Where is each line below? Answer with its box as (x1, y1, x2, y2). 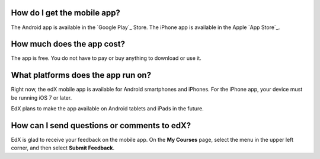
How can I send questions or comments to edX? (11, 120, 191, 131)
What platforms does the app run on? (11, 70, 151, 80)
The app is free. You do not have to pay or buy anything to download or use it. (11, 55, 201, 62)
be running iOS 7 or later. (11, 94, 72, 101)
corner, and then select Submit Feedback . (11, 144, 115, 151)
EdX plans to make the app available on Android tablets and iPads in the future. (11, 105, 204, 112)
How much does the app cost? (11, 39, 126, 49)
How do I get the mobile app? (11, 8, 121, 18)
